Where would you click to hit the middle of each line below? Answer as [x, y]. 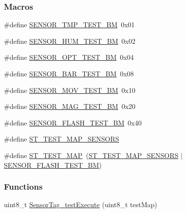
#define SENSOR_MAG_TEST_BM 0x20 [70, 106]
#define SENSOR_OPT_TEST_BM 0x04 [69, 57]
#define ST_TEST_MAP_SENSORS [62, 139]
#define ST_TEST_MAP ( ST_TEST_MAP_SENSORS [91, 155]
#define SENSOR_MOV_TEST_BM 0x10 [70, 90]
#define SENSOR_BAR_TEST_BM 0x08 [69, 73]
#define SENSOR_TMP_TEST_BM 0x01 [69, 25]
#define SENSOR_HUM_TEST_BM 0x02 [70, 41]
